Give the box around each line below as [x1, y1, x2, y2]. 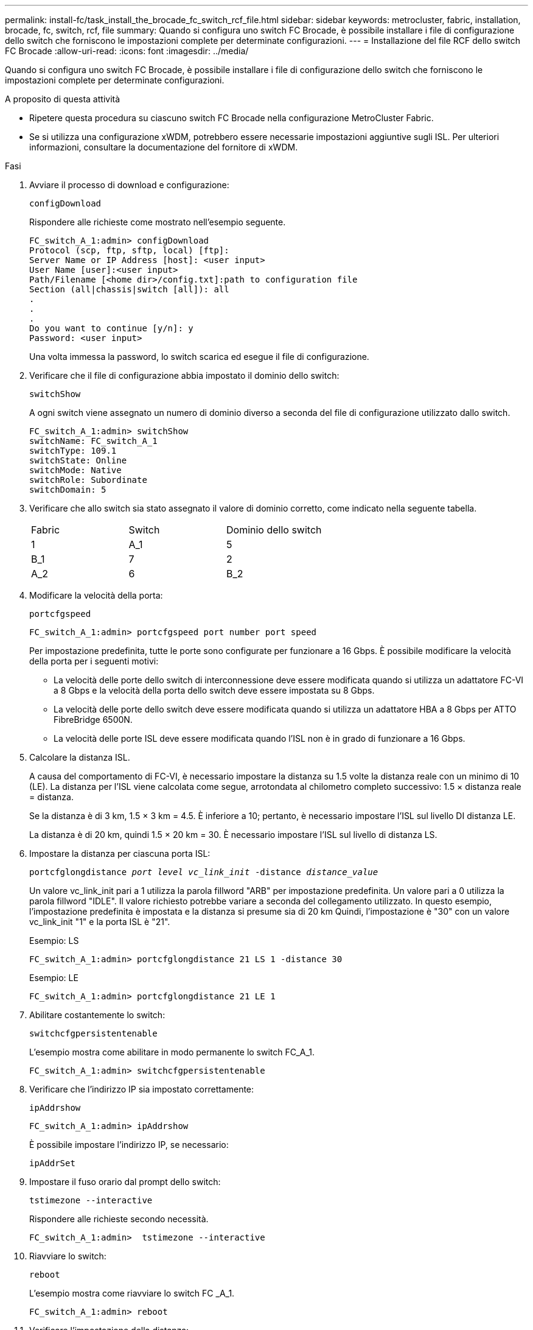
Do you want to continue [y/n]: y [29, 323, 193, 333]
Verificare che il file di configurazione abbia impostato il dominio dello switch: [29, 370, 340, 381]
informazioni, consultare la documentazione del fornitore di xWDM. [29, 142, 298, 152]
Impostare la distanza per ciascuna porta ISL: [29, 848, 211, 859]
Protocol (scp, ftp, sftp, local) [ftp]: [29, 245, 229, 255]
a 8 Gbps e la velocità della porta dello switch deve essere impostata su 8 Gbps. [54, 685, 375, 695]
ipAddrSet [29, 1158, 75, 1168]
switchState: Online [29, 456, 127, 465]
